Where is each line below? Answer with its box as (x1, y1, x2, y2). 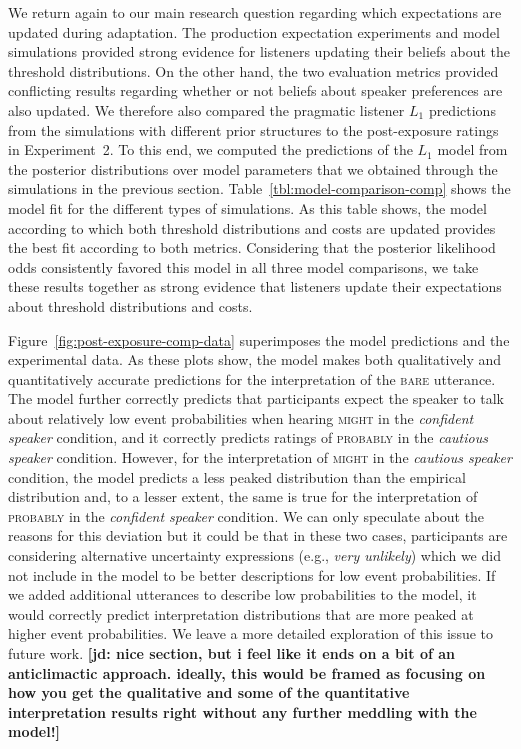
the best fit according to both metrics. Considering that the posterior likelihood (8, 237, 496, 258)
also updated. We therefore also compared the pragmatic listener (8, 99, 405, 120)
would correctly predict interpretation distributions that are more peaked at (8, 603, 474, 624)
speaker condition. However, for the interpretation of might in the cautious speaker (8, 447, 512, 468)
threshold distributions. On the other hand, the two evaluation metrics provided (8, 60, 499, 81)
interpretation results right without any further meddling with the (8, 701, 477, 722)
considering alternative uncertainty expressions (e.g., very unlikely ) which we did (8, 545, 501, 566)
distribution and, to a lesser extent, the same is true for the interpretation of (8, 486, 478, 507)
